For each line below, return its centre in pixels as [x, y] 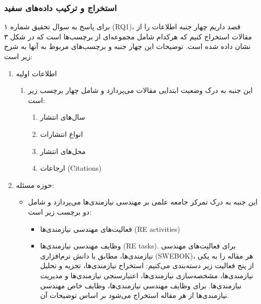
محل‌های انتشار [63, 151]
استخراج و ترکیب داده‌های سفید [60, 7]
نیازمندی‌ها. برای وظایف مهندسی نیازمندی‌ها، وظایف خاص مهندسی [141, 285]
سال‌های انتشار [63, 117]
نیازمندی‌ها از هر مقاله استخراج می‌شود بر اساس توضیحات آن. [135, 295]
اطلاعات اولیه [36, 73]
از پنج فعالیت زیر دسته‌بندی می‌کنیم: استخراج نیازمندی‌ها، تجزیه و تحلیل [147, 265]
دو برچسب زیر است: [60, 211]
